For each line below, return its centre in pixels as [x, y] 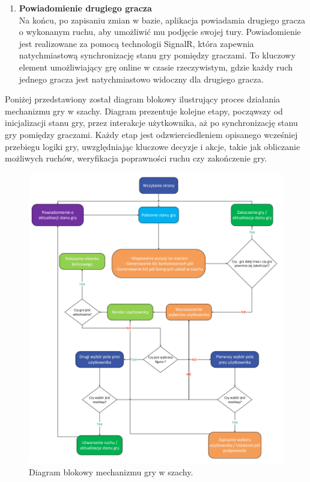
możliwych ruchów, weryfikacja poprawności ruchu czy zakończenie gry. [136, 158]
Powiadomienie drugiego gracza [85, 8]
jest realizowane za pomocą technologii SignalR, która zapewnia [136, 43]
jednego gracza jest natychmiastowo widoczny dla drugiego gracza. [141, 79]
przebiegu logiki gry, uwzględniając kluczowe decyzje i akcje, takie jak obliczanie [153, 146]
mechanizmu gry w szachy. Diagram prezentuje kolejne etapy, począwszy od [144, 111]
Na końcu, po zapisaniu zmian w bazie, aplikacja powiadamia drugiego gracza [162, 20]
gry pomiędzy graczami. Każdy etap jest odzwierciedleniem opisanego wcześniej [151, 134]
